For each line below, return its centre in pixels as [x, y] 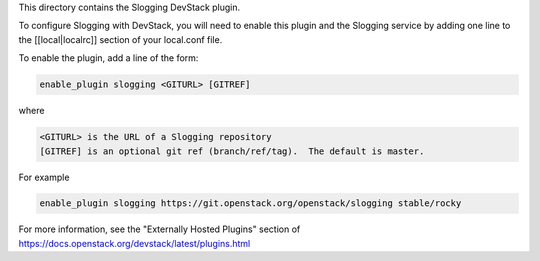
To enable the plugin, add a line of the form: [108, 58]
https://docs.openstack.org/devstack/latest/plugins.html [134, 243]
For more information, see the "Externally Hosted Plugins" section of [159, 229]
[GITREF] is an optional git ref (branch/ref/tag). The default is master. [232, 151]
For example [44, 177]
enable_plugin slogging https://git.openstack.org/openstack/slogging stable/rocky [250, 203]
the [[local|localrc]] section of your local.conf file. [120, 39]
